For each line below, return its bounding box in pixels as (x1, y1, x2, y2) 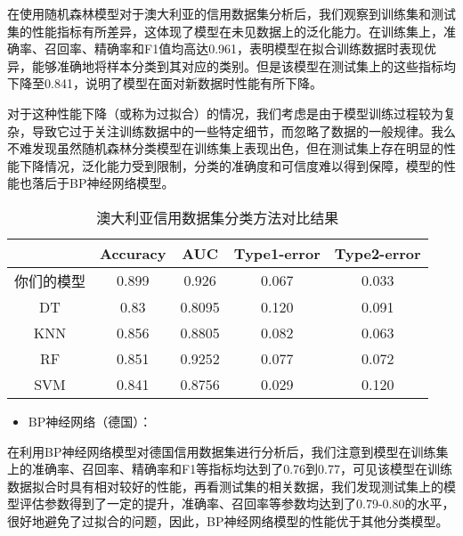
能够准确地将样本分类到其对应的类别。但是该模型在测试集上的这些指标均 (31, 56, 456, 75)
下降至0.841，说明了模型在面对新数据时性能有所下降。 (7, 74, 322, 93)
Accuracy (100, 242, 167, 264)
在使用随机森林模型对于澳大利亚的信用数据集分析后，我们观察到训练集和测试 (7, 4, 456, 22)
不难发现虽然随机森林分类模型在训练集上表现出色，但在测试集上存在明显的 (7, 139, 443, 158)
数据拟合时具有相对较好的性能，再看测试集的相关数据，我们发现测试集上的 (7, 476, 443, 495)
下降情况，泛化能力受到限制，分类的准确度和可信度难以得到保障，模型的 (19, 156, 443, 175)
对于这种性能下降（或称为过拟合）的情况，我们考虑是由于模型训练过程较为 (7, 103, 443, 122)
